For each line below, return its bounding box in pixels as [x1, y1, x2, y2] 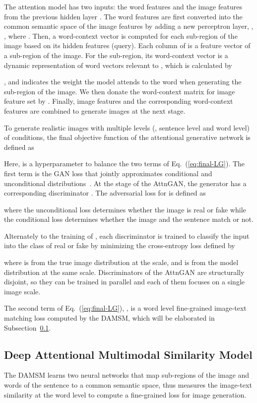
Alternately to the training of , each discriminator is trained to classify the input [4, 230, 250, 241]
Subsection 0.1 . [4, 322, 51, 333]
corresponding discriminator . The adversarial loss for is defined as [4, 188, 206, 198]
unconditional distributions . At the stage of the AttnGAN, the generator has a [4, 178, 247, 188]
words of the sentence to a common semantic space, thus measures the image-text [4, 380, 252, 390]
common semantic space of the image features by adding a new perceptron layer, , [4, 21, 254, 31]
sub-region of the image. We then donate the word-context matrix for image [4, 86, 235, 96]
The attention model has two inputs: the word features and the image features [4, 1, 242, 11]
